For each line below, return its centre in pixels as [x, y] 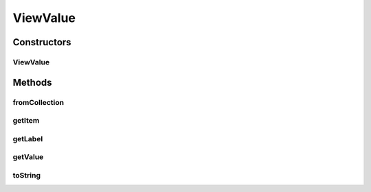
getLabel [28, 139]
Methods [32, 82]
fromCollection [38, 102]
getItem [26, 121]
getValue [28, 157]
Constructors [42, 42]
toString [27, 175]
